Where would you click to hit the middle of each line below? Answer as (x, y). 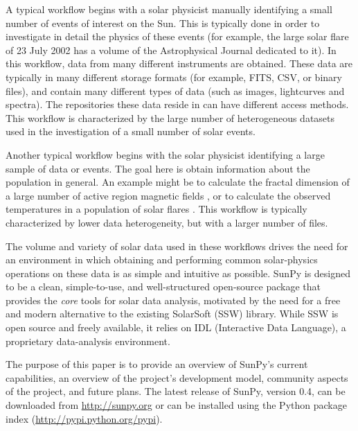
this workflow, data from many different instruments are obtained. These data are (179, 63)
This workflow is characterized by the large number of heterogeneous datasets (170, 117)
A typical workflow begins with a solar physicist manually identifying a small (169, 9)
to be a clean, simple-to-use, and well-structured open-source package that (163, 287)
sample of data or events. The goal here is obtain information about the (158, 168)
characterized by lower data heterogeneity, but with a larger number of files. (167, 222)
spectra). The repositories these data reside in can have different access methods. (177, 104)
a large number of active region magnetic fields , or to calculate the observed (168, 195)
